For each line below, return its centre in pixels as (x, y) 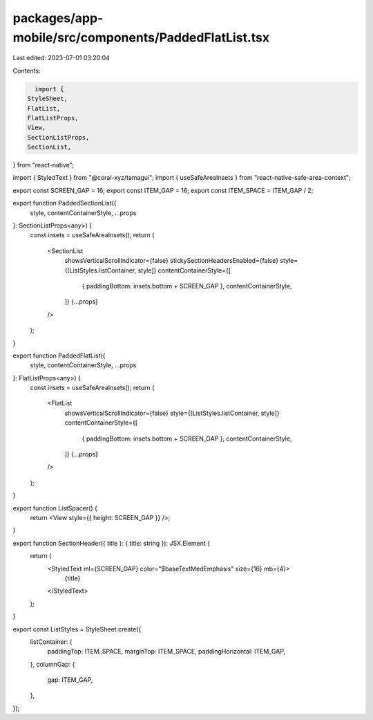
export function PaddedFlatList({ (59, 356)
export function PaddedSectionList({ (65, 203)
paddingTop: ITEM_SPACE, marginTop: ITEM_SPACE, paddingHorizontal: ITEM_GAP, (166, 652)
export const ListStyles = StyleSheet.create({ (77, 629)
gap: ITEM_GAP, (70, 680)
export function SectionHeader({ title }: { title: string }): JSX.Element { (112, 543)
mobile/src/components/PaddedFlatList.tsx (141, 37)
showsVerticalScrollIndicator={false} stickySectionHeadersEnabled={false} (172, 261)
